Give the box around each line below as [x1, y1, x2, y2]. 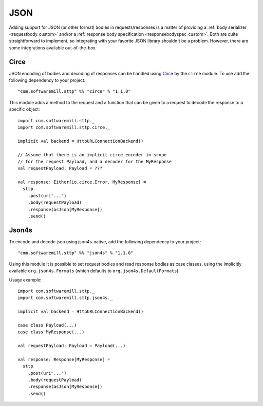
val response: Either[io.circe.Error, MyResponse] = [18, 179, 146, 185]
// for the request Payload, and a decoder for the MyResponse [18, 159, 172, 164]
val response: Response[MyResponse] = [18, 357, 111, 362]
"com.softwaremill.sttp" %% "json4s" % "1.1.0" [18, 250, 133, 256]
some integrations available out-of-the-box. [9, 44, 97, 51]
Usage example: [9, 277, 42, 283]
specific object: [9, 107, 40, 112]
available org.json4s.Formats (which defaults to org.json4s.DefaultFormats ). [9, 268, 180, 274]
